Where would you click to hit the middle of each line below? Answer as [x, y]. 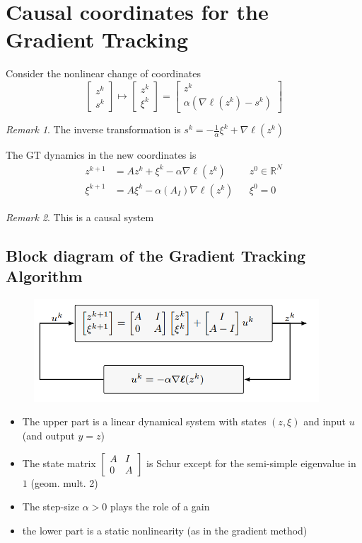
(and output [48, 435]
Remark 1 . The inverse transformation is [93, 129]
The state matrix [59, 463]
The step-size [51, 506]
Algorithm [44, 276]
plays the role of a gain [160, 506]
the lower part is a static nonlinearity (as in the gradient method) [165, 530]
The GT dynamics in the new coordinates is [101, 155]
